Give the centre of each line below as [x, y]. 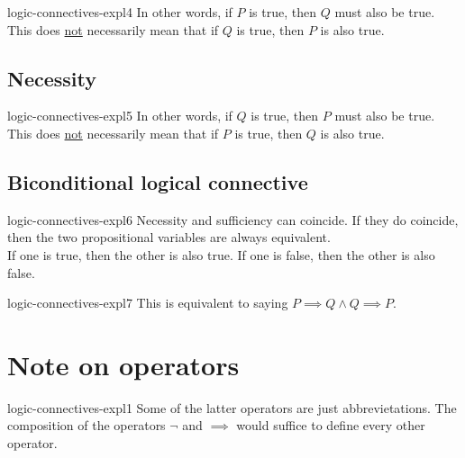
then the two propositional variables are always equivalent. [169, 237]
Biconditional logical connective [158, 181]
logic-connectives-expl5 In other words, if [120, 116]
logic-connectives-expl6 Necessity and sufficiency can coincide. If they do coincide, [233, 219]
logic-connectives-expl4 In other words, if [120, 12]
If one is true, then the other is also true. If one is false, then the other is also [221, 254]
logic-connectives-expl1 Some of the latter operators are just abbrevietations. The [232, 407]
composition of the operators [87, 425]
